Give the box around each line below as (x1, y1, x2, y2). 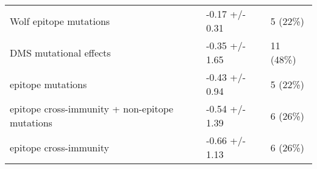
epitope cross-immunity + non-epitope (10, 102, 174, 116)
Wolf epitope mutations (10, 13, 110, 28)
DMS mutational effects (10, 45, 111, 60)
